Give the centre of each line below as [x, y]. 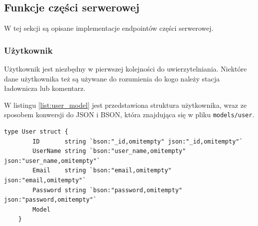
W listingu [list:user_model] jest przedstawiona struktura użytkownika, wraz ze [126, 105]
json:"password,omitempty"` [51, 200]
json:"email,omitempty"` [45, 181]
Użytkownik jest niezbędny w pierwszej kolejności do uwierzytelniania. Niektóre [126, 69]
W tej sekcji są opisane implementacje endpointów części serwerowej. [109, 28]
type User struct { [36, 132]
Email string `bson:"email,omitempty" [102, 171]
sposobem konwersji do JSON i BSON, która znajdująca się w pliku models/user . [129, 114]
